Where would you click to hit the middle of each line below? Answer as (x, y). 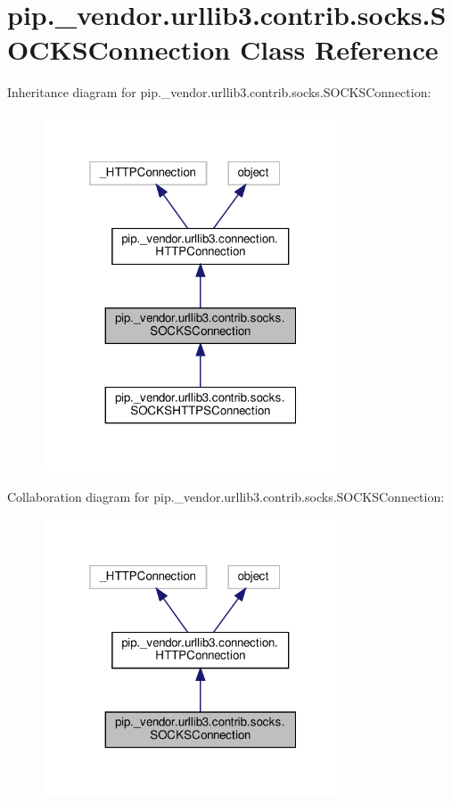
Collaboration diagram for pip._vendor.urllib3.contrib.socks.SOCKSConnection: (226, 496)
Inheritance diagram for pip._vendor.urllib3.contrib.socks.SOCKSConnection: (219, 92)
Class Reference (339, 49)
